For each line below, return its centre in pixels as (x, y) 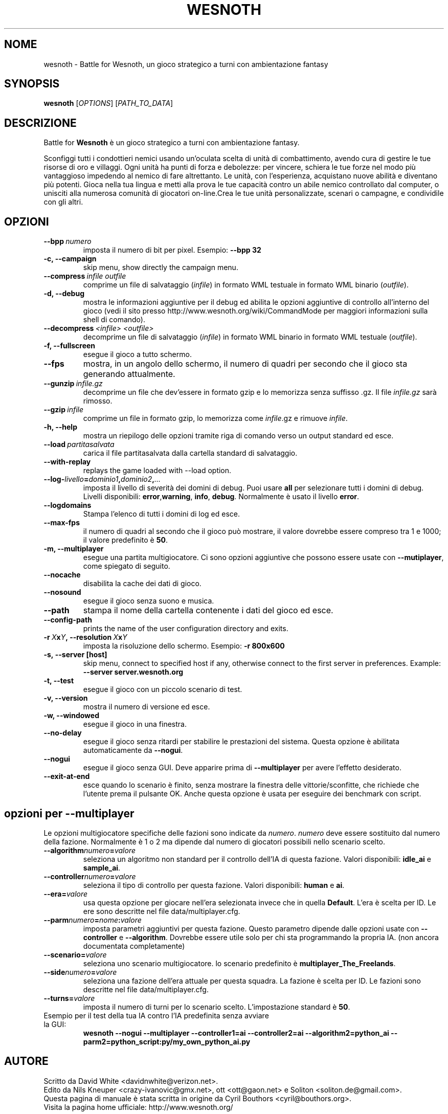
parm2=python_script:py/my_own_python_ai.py (167, 1041)
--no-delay (63, 733)
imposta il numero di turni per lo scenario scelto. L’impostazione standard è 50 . (217, 1007)
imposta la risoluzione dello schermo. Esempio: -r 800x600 (184, 646)
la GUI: (55, 1024)
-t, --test (59, 681)
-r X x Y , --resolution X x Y (85, 637)
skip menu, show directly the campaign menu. (161, 268)
